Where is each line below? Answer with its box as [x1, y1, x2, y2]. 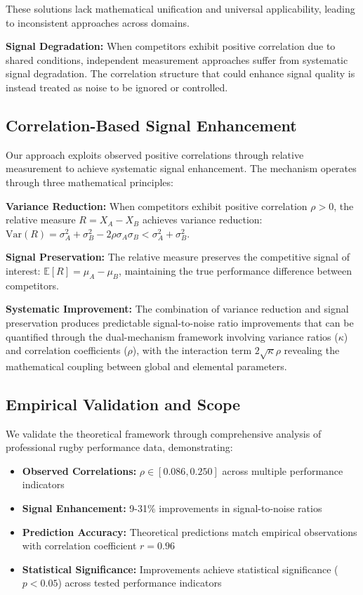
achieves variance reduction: [142, 212, 263, 227]
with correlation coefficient [22, 538, 137, 553]
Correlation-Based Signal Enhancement [6, 114, 297, 136]
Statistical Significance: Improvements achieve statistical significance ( [22, 561, 338, 576]
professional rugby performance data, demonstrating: [6, 440, 233, 455]
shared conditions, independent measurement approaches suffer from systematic [6, 52, 348, 67]
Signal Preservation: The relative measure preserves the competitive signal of [6, 249, 350, 264]
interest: [6, 263, 41, 277]
